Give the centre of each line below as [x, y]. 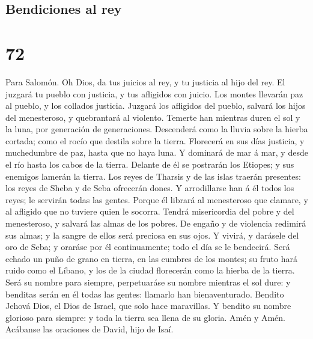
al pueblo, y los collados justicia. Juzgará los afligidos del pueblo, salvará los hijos [156, 105]
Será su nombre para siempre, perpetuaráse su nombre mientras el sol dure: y [148, 282]
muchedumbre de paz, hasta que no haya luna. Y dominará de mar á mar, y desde [157, 152]
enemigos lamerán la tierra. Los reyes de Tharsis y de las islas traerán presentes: [153, 176]
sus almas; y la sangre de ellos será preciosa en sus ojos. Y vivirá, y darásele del [152, 235]
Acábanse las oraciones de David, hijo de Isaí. [90, 329]
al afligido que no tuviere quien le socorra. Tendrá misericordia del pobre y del [150, 211]
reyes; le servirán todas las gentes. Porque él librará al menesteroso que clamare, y [157, 199]
